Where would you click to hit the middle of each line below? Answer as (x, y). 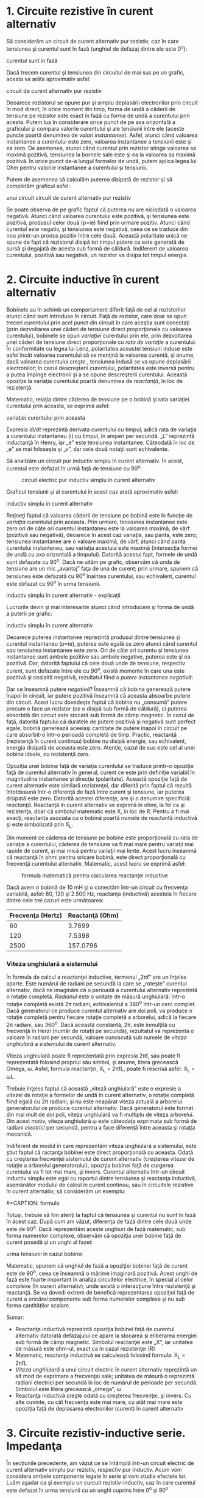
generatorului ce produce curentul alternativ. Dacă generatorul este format (100, 1108)
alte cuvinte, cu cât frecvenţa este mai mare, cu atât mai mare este (99, 1402)
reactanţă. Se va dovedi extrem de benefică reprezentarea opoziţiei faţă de (100, 1293)
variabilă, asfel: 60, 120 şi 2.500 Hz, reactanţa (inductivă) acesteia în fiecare (101, 894)
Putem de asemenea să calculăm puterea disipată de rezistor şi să (89, 179)
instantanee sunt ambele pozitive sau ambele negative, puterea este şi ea (98, 657)
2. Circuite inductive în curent (83, 280)
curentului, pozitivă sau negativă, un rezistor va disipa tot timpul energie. (97, 255)
